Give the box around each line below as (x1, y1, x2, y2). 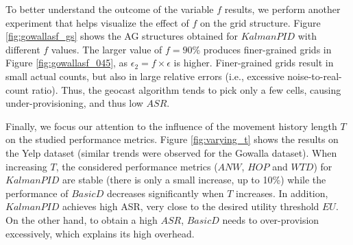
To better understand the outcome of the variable (5, 2, 214, 16)
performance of (5, 185, 69, 200)
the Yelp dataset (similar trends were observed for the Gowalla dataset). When (5, 145, 337, 159)
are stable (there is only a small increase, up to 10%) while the (62, 172, 326, 187)
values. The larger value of (51, 42, 162, 56)
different (5, 42, 40, 56)
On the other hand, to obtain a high (5, 212, 158, 227)
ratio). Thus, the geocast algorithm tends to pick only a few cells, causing (32, 82, 341, 96)
